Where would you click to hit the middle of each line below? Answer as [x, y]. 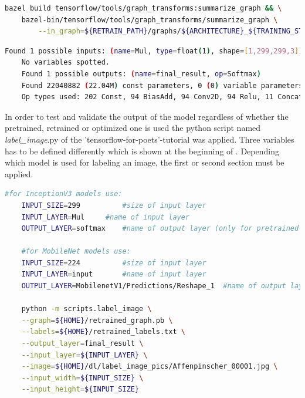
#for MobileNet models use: [76, 252]
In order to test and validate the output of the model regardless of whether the [147, 116]
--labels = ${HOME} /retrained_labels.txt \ [103, 332]
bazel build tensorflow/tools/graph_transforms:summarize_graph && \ [143, 8]
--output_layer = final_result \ [82, 344]
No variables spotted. [65, 63]
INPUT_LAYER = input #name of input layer [114, 274]
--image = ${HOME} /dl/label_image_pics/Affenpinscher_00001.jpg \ [150, 367]
